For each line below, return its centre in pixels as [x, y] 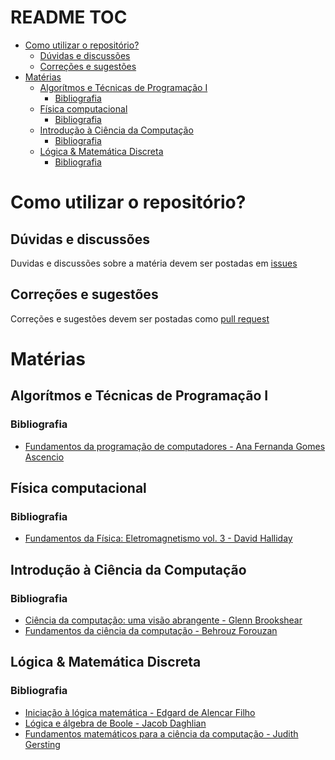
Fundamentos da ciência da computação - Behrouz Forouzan [151, 630]
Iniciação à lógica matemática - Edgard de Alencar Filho [140, 712]
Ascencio [44, 457]
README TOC [69, 17]
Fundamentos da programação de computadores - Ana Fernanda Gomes [175, 446]
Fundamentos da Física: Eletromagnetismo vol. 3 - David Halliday [158, 538]
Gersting [42, 744]
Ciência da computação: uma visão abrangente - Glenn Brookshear [163, 620]
